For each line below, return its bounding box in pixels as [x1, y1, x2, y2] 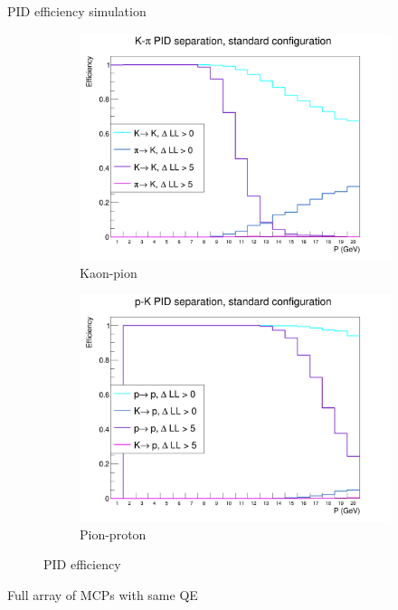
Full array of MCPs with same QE [7, 585, 198, 604]
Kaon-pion [80, 262, 137, 281]
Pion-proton [80, 524, 147, 543]
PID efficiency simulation [7, 2, 147, 20]
